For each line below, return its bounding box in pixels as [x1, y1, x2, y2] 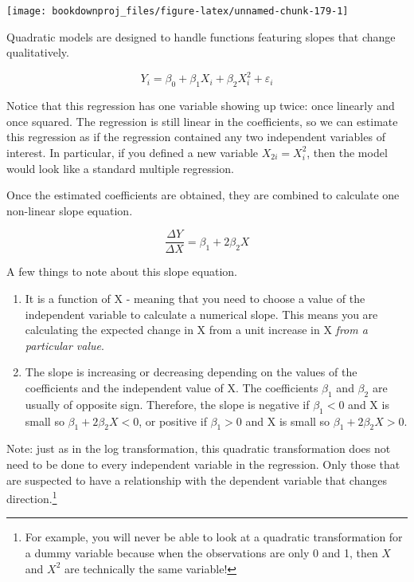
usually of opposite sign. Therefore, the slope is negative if [25, 395, 310, 412]
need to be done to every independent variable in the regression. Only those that [6, 455, 400, 472]
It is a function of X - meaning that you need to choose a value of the [25, 289, 365, 306]
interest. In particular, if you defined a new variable [6, 144, 259, 160]
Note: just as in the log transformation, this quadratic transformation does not [6, 440, 391, 457]
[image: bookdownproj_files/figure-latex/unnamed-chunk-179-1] [6, 6, 349, 17]
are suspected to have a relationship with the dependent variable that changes [6, 471, 387, 488]
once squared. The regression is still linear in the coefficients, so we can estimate [6, 112, 398, 129]
